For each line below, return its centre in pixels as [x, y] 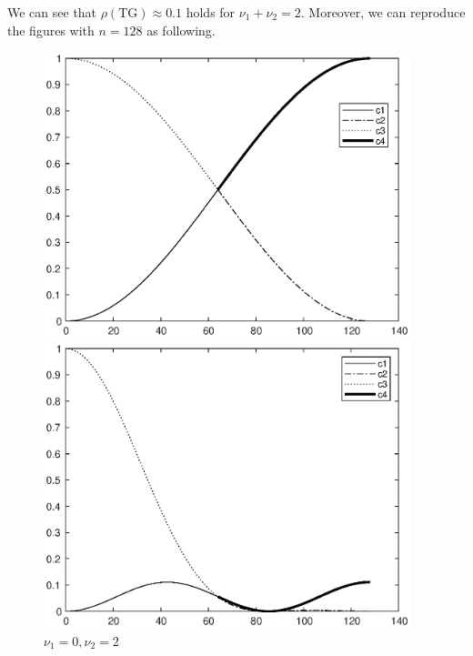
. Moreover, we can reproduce [383, 12]
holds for [211, 12]
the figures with [51, 30]
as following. [181, 30]
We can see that [52, 12]
